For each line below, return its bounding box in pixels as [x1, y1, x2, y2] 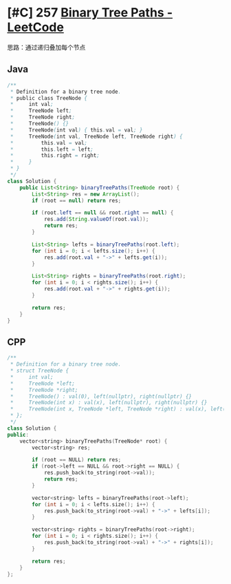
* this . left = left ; [10, 146, 94, 153]
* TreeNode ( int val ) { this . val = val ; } [10, 126, 143, 134]
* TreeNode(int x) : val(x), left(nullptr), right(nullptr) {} [10, 399, 208, 406]
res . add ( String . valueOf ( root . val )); [43, 216, 149, 223]
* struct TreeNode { [10, 367, 69, 375]
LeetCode [7, 19, 64, 35]
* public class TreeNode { [10, 94, 88, 101]
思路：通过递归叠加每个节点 [7, 43, 86, 51]
